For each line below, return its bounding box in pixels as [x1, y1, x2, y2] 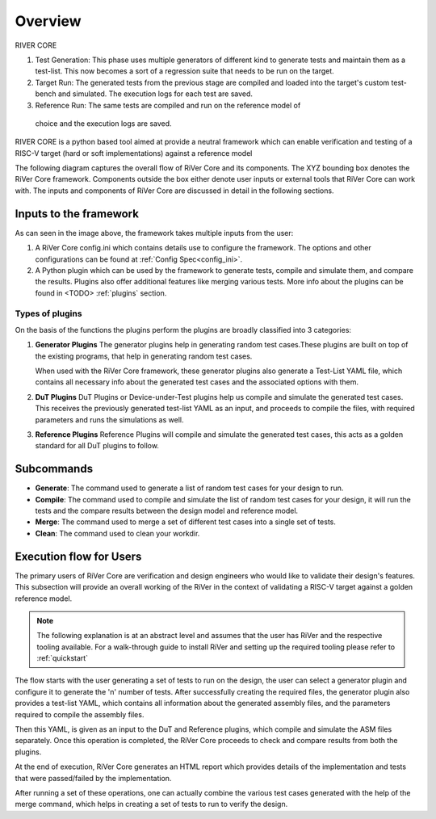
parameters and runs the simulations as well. [35, 414, 184, 424]
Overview [15, 12, 82, 30]
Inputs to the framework [15, 207, 139, 220]
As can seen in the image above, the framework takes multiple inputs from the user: [15, 228, 294, 237]
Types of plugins [15, 308, 82, 319]
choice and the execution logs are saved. [35, 118, 173, 128]
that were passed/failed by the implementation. [15, 773, 172, 783]
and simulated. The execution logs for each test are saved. [57, 89, 254, 99]
